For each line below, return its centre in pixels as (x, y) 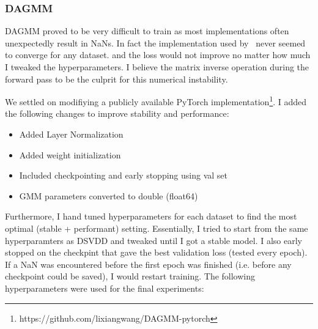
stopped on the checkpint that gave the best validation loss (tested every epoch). (156, 252)
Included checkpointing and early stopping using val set (123, 175)
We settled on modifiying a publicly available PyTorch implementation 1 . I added (156, 101)
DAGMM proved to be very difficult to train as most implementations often (147, 31)
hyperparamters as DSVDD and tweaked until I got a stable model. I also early (153, 240)
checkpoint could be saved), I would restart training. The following (130, 276)
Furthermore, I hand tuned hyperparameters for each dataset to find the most (151, 216)
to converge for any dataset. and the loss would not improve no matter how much (158, 55)
